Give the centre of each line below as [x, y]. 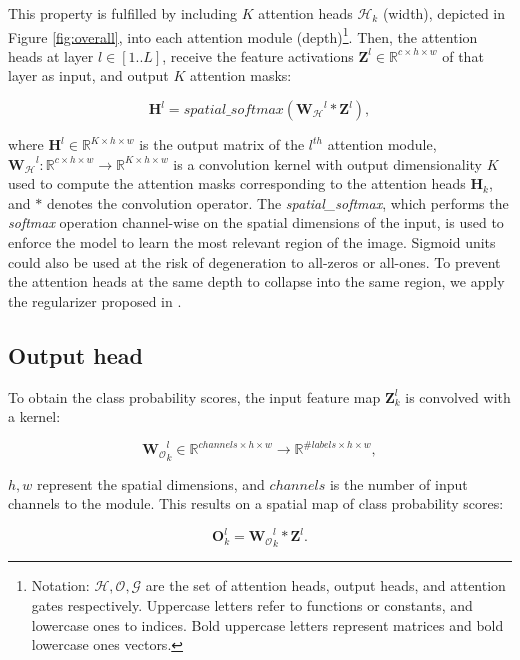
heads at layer [51, 55]
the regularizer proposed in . [95, 300]
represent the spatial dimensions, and [151, 483]
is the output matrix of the [222, 144]
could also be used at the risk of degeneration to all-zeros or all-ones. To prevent [254, 261]
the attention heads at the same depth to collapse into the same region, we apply [256, 281]
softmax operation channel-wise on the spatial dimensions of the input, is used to [256, 222]
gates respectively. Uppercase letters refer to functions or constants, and [252, 605]
